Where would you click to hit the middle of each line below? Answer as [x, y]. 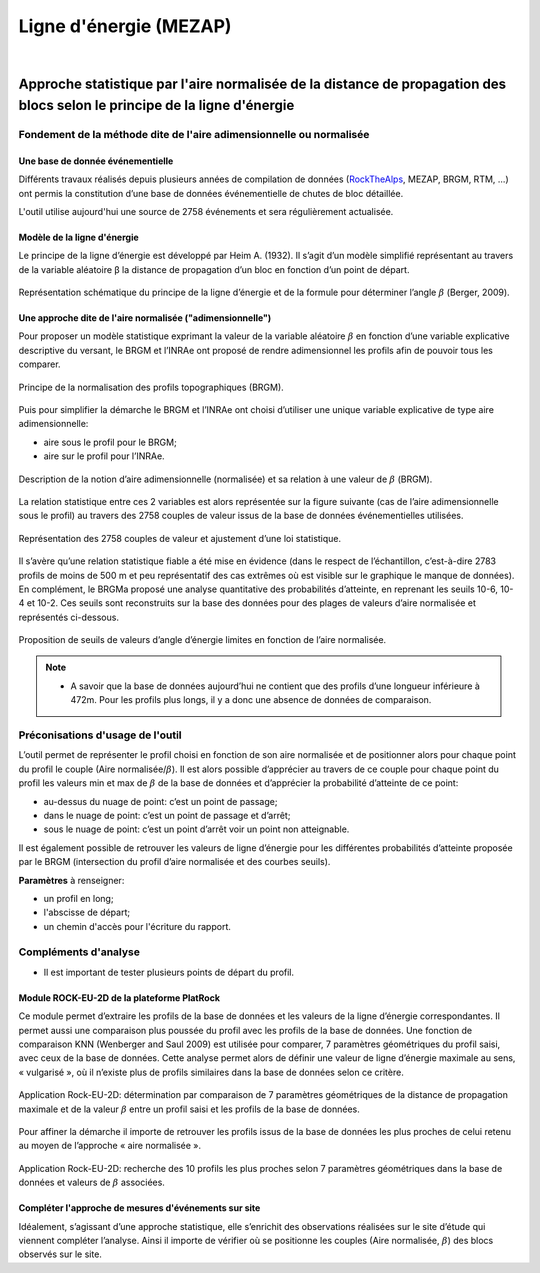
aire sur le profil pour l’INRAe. [104, 456]
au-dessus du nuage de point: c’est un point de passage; [160, 801]
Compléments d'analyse [79, 952]
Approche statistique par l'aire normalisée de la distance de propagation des [262, 84]
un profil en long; [78, 898]
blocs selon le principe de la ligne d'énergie [156, 105]
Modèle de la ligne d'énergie [78, 237]
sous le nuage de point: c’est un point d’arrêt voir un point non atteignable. [196, 829]
